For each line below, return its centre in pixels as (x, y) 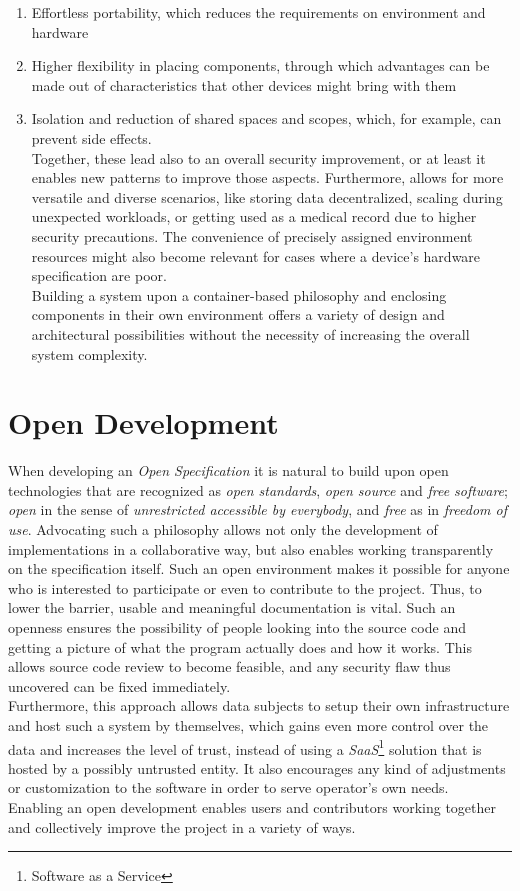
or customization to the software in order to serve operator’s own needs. (228, 787)
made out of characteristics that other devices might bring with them (244, 84)
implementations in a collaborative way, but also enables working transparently (251, 548)
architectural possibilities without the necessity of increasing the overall (250, 333)
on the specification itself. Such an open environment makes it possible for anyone (259, 568)
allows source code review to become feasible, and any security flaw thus (229, 666)
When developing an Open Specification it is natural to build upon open (228, 470)
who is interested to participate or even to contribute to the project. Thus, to (245, 587)
